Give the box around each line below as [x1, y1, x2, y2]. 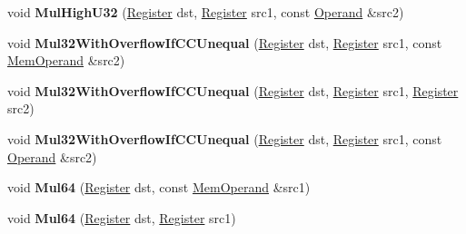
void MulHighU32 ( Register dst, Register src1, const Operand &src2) [7, 3, 404, 21]
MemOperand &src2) [7, 51, 125, 70]
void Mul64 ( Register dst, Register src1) [7, 208, 236, 227]
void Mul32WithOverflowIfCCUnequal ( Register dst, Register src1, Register [7, 81, 459, 100]
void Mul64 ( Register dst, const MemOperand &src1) [7, 178, 311, 197]
